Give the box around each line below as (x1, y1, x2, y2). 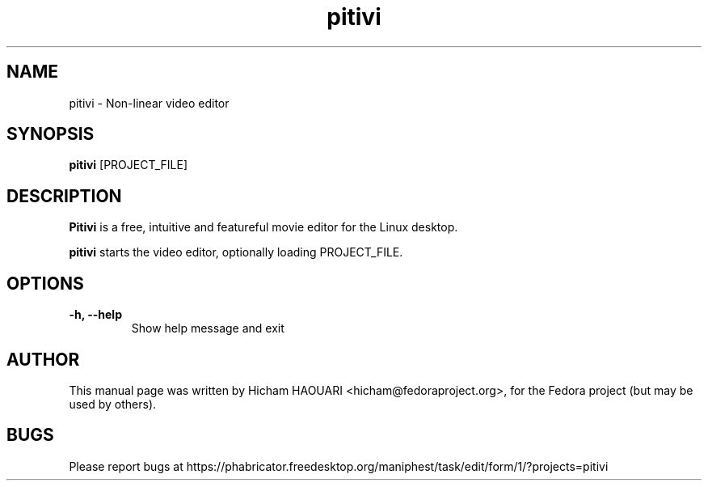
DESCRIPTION (6, 185, 122, 206)
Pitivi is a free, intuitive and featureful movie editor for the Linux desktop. (69, 220, 458, 235)
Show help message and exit (131, 321, 284, 336)
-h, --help (69, 307, 122, 322)
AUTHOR (6, 349, 80, 370)
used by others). (69, 396, 157, 411)
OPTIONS (6, 273, 84, 294)
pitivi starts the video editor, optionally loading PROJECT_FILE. (69, 245, 403, 260)
